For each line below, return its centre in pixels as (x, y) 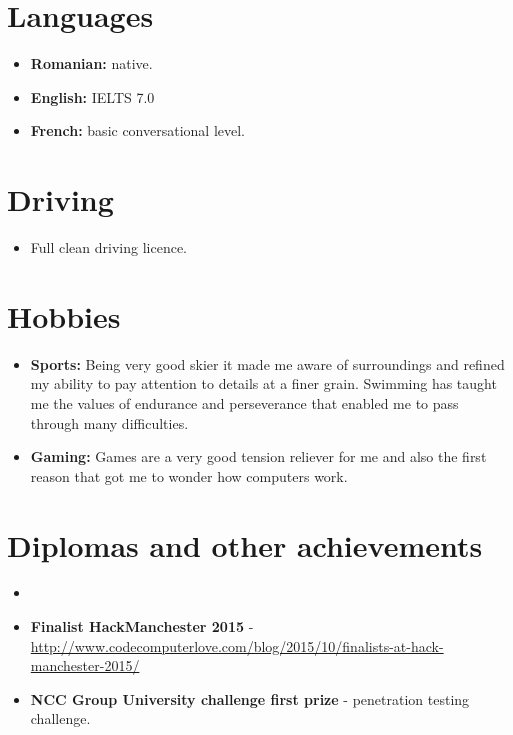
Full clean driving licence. (108, 247)
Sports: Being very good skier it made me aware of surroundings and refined (267, 363)
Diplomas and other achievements (245, 544)
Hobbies (64, 315)
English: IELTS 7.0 (92, 96)
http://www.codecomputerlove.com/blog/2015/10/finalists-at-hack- (237, 645)
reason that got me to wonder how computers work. (189, 475)
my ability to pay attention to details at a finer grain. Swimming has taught (263, 383)
